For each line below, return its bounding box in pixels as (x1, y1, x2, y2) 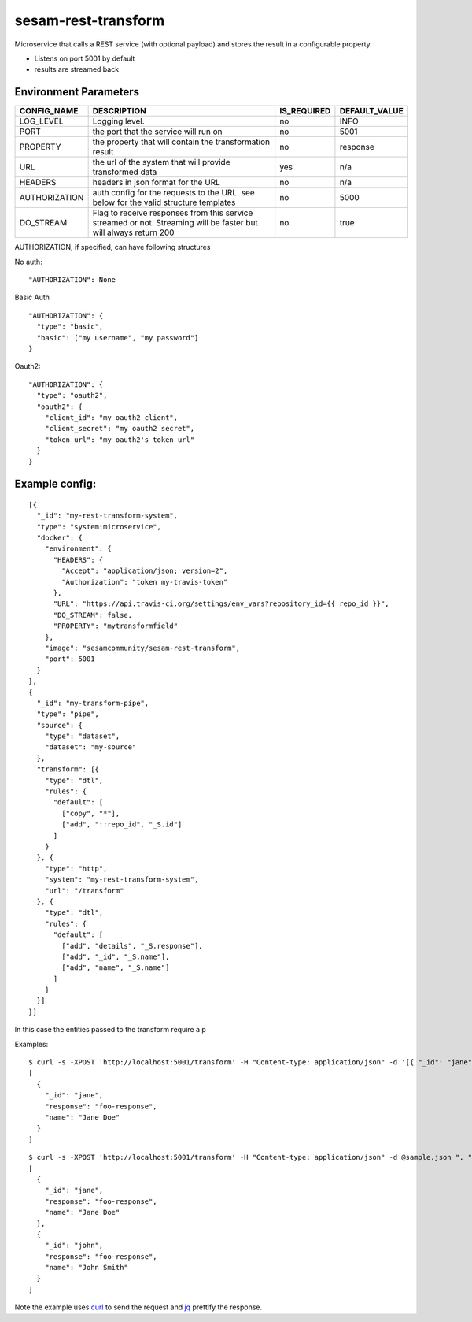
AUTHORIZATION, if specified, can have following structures (14, 243, 211, 252)
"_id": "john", (44, 1241, 104, 1250)
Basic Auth (14, 292, 50, 303)
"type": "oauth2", (36, 391, 108, 400)
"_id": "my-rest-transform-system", (36, 511, 179, 520)
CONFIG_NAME (19, 106, 79, 117)
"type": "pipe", (36, 710, 100, 719)
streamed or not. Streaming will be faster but (92, 217, 259, 228)
